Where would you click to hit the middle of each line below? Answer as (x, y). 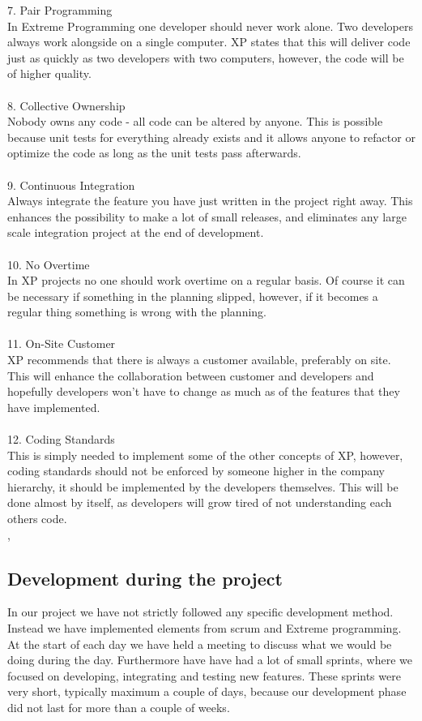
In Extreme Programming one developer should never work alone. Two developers (210, 26)
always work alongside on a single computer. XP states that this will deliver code (209, 42)
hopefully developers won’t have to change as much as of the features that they (204, 391)
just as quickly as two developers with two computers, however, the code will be (206, 57)
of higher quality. (49, 73)
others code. (37, 518)
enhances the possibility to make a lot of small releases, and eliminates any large (207, 216)
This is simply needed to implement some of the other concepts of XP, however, (205, 455)
